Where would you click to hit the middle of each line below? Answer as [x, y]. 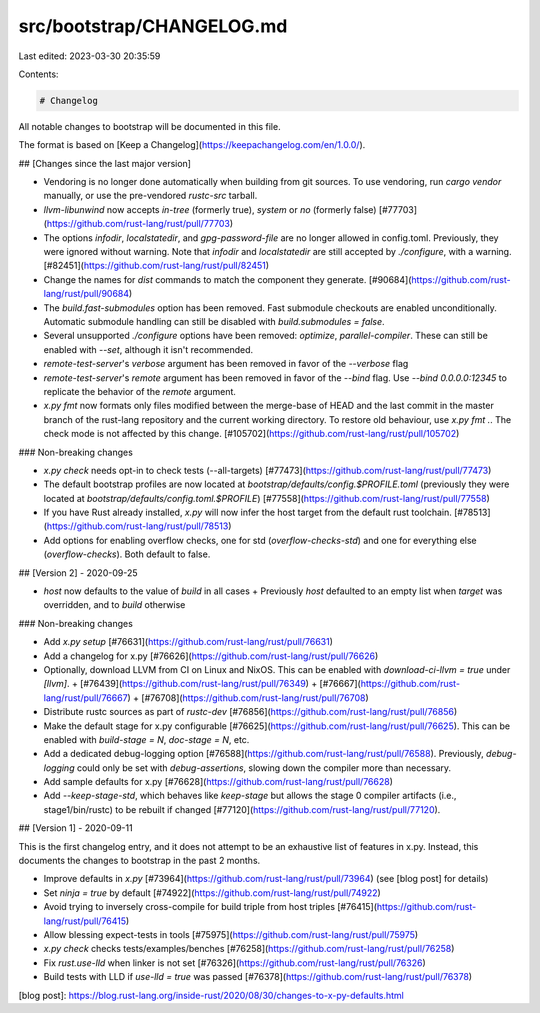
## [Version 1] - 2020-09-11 [76, 828]
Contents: [38, 74]
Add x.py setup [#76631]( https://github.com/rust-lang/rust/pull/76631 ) [188, 642]
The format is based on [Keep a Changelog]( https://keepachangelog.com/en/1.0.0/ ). [192, 145]
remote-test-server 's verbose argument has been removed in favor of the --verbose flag [226, 364]
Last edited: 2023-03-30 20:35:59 [89, 56]
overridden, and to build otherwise [114, 605]
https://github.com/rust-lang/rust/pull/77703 [138, 224]
